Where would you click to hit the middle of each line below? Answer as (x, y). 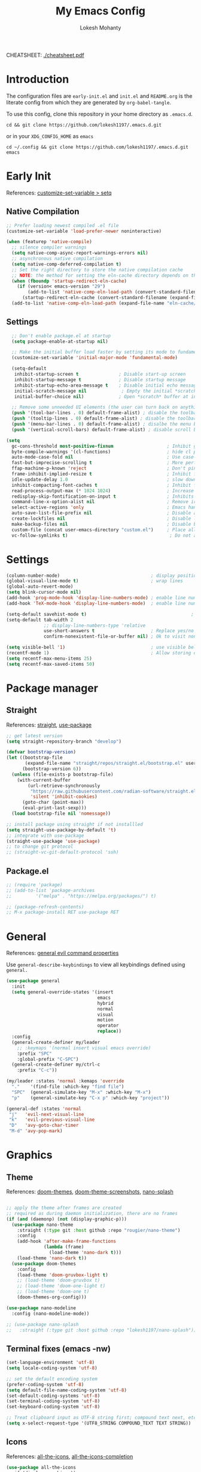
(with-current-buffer (44, 780)
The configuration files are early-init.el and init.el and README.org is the (99, 96)
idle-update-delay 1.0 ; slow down (104, 479)
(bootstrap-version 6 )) (52, 769)
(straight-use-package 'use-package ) (53, 841)
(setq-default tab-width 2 (40, 620)
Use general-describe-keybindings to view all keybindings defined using (96, 965)
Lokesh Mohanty (100, 28)
